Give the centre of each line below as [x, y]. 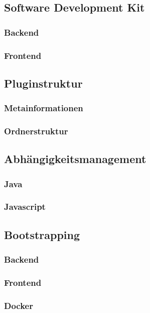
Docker [19, 305]
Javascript [25, 207]
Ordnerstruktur [36, 131]
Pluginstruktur [43, 83]
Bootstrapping [42, 234]
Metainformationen [44, 108]
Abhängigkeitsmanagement [75, 159]
